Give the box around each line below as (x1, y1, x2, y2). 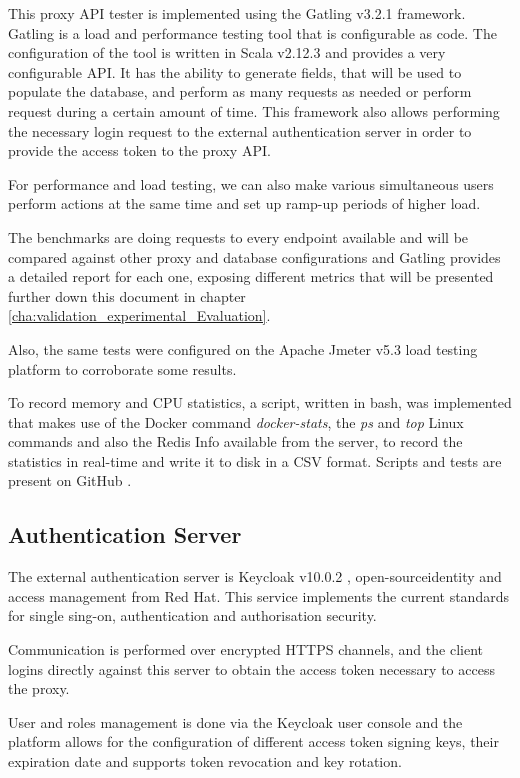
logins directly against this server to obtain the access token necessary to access (8, 658, 495, 679)
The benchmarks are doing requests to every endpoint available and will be (8, 226, 469, 247)
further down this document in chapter (8, 285, 246, 306)
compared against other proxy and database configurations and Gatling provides (8, 246, 501, 267)
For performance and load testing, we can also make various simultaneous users (8, 173, 494, 194)
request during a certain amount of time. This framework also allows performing (8, 100, 500, 121)
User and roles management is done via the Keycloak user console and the (8, 711, 463, 732)
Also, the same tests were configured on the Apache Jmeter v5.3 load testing (8, 338, 478, 359)
